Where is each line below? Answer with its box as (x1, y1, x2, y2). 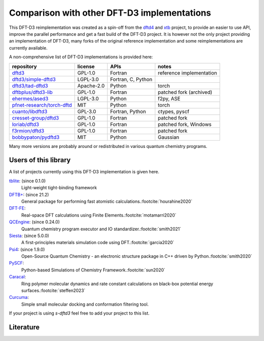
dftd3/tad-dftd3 (12, 82, 48, 89)
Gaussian (157, 134, 179, 141)
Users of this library (9, 156, 71, 164)
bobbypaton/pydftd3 (12, 134, 60, 141)
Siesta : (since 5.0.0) (9, 233, 49, 239)
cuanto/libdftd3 (12, 108, 47, 115)
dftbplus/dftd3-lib (12, 89, 53, 96)
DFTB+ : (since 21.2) (9, 192, 49, 197)
